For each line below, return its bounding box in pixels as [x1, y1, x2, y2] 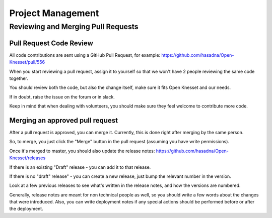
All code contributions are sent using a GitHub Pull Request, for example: [9, 52, 161, 58]
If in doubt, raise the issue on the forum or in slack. [9, 93, 115, 100]
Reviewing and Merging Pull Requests [9, 22, 139, 31]
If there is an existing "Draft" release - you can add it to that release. [9, 164, 151, 170]
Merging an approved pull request [9, 116, 118, 125]
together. [9, 75, 29, 81]
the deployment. [9, 206, 43, 212]
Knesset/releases [9, 155, 46, 161]
